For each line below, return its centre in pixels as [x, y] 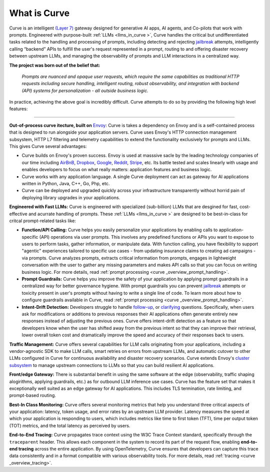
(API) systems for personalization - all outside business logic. [85, 91]
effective [18, 214]
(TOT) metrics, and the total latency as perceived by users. [70, 425]
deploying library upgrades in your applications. [71, 197]
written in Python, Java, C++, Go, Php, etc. [66, 183]
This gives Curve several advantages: [48, 146]
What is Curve [39, 13]
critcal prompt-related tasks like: [42, 221]
